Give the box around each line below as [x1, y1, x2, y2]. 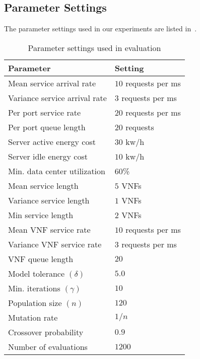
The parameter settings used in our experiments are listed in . [4, 23, 197, 34]
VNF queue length [8, 252, 74, 265]
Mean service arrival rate [8, 77, 96, 89]
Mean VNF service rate [8, 223, 91, 235]
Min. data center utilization [8, 165, 105, 177]
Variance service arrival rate [8, 91, 107, 104]
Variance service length [8, 194, 90, 206]
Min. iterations [8, 282, 60, 294]
